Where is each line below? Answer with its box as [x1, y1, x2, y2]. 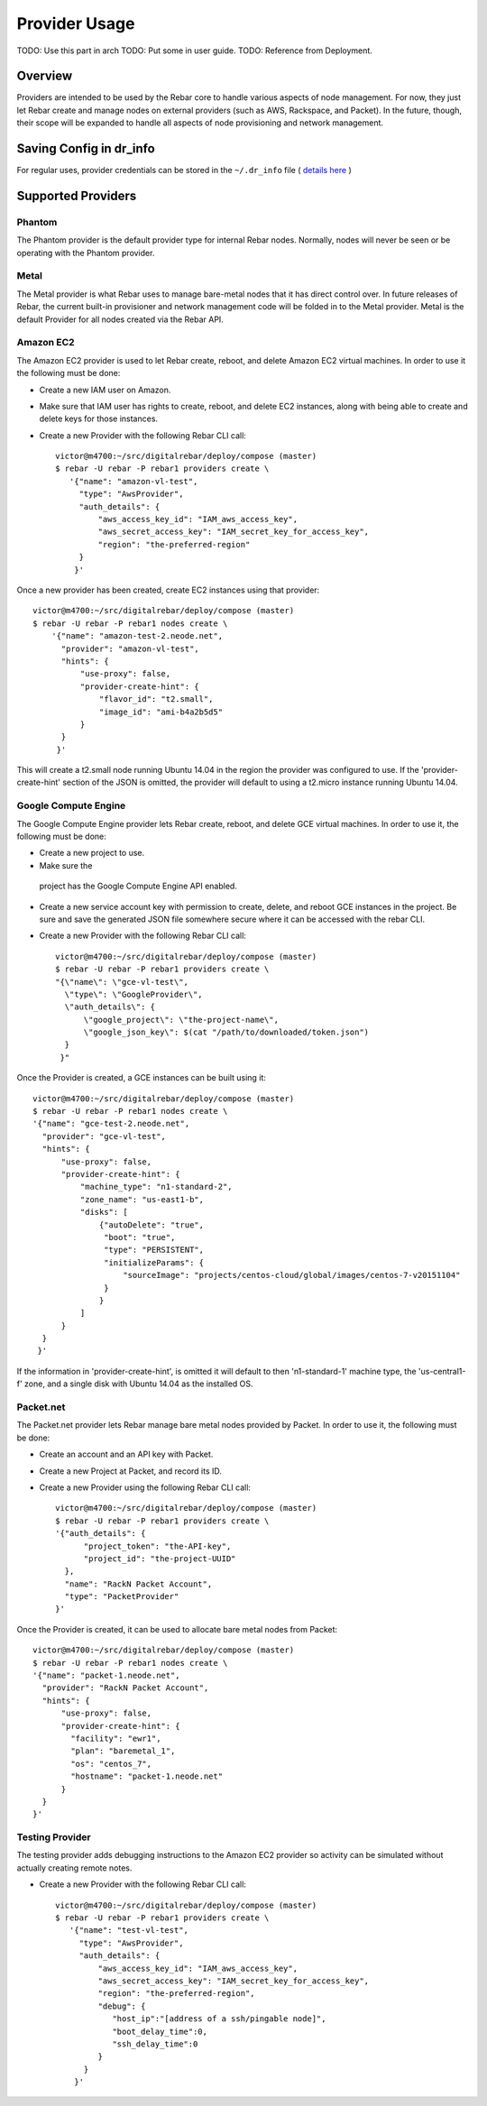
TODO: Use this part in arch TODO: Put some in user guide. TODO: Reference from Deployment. [16, 45, 373, 56]
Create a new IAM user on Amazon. [39, 384, 171, 395]
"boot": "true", [104, 1232, 176, 1242]
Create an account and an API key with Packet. [39, 1448, 214, 1460]
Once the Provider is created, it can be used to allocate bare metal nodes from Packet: [16, 1623, 338, 1634]
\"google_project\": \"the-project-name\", [83, 1015, 280, 1025]
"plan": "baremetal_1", [70, 1746, 176, 1756]
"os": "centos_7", [70, 1759, 152, 1769]
